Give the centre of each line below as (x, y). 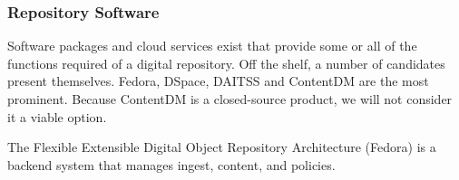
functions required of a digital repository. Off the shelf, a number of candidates (226, 63)
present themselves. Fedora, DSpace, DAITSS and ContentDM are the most (218, 81)
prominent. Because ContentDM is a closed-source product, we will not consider (230, 99)
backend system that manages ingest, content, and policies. (171, 164)
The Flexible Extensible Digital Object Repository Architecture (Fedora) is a (222, 147)
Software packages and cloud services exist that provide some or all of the (212, 46)
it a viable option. (57, 116)
